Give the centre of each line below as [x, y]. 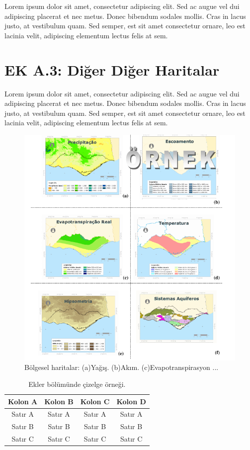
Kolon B [59, 401]
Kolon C [95, 401]
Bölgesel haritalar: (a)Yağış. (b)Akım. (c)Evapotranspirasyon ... [122, 367]
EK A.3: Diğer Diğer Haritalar [112, 69]
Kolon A [23, 401]
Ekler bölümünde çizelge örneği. [77, 384]
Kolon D [131, 401]
